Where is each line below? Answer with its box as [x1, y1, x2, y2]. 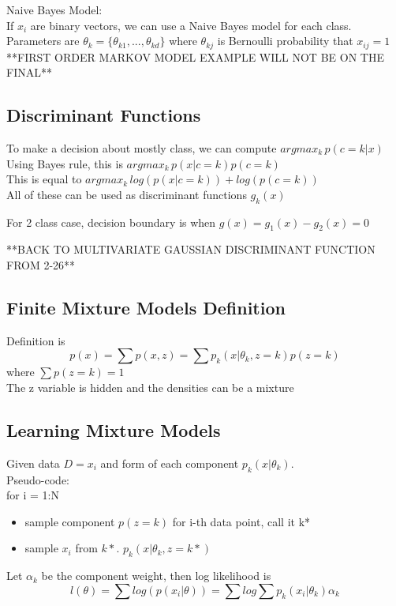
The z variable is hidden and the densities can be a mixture [6, 378, 294, 395]
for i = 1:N [6, 487, 59, 503]
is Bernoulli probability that [217, 32, 353, 49]
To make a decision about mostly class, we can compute [6, 140, 277, 156]
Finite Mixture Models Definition [6, 295, 286, 319]
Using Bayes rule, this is [6, 155, 123, 171]
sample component [24, 513, 115, 529]
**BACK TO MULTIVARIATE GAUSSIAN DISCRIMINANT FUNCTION [6, 241, 375, 258]
